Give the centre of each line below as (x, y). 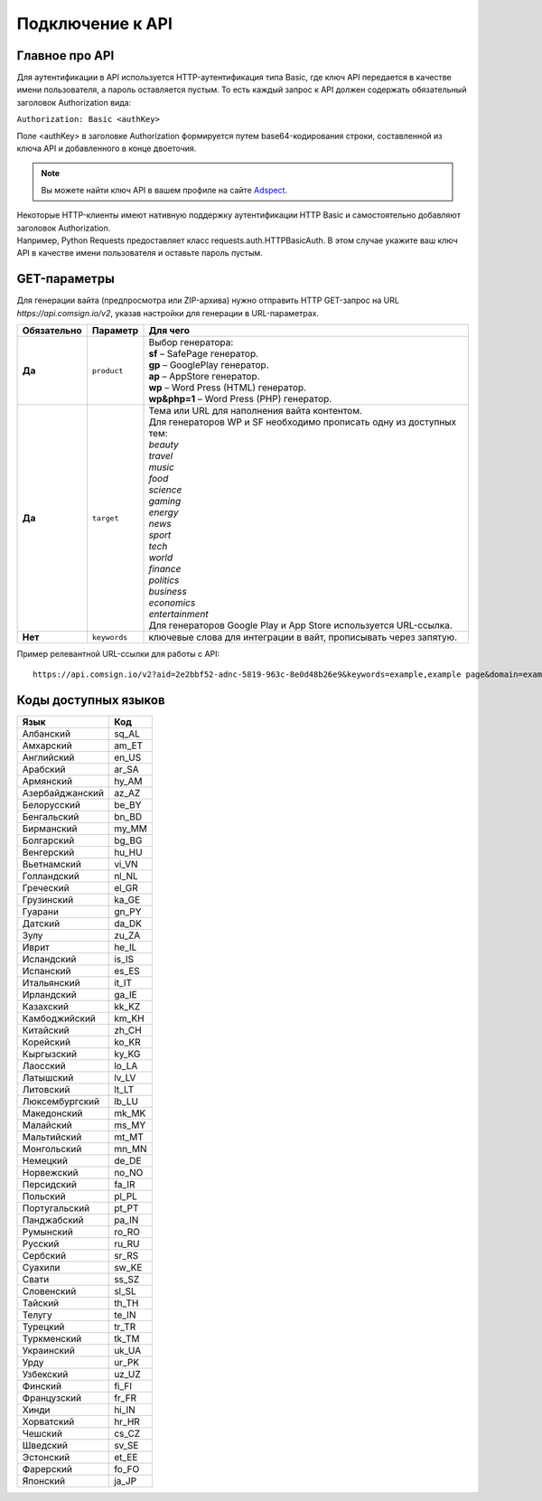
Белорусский (51, 805)
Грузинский (48, 900)
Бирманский (50, 829)
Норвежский (50, 1173)
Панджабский (53, 1220)
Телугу (37, 1315)
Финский (42, 1386)
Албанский (47, 734)
